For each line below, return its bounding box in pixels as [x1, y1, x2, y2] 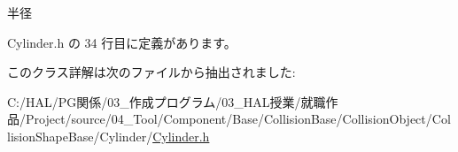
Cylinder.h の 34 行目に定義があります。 [7, 33, 237, 51]
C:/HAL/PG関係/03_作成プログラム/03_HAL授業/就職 [7, 92, 326, 110]
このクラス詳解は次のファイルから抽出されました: [7, 63, 296, 81]
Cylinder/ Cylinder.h [99, 126, 210, 145]
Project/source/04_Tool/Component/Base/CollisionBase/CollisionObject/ [25, 110, 432, 128]
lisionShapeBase [7, 126, 94, 145]
